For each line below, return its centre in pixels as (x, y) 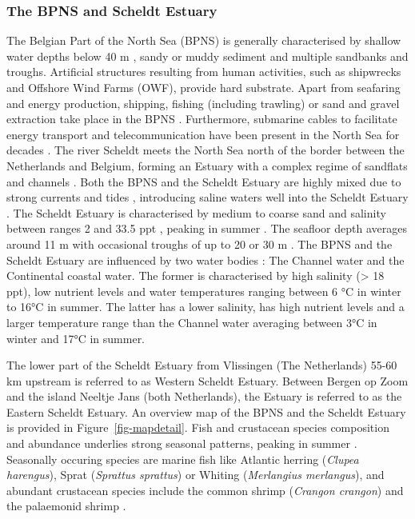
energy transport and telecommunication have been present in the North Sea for (203, 134)
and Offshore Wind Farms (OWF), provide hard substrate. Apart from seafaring (204, 87)
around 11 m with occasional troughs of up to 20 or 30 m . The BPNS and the (200, 244)
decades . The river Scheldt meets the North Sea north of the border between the (206, 150)
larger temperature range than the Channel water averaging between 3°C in (192, 322)
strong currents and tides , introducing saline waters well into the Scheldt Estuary (207, 197)
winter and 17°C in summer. (76, 338)
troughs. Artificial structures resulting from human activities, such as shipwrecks (204, 72)
